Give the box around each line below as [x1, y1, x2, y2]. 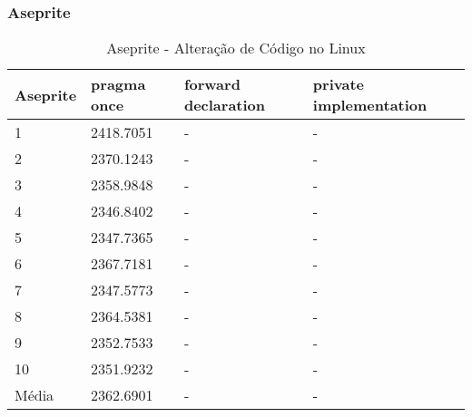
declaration [183, 94, 266, 116]
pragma [91, 73, 146, 95]
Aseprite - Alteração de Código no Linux [106, 37, 366, 59]
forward [183, 73, 241, 95]
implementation [312, 94, 428, 116]
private [312, 73, 364, 95]
